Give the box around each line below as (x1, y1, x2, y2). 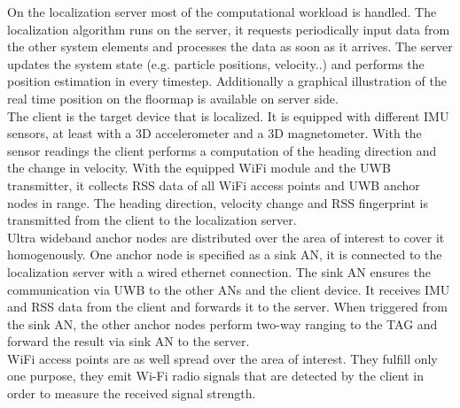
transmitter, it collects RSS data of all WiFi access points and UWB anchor (7, 175, 420, 194)
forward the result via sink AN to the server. (7, 332, 250, 350)
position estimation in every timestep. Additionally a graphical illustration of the (7, 72, 447, 90)
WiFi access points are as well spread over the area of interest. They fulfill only (7, 349, 438, 367)
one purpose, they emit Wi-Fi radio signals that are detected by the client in (7, 366, 424, 385)
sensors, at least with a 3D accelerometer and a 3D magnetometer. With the (7, 124, 422, 142)
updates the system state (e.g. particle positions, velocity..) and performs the (7, 54, 425, 73)
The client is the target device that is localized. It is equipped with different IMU (7, 106, 449, 125)
